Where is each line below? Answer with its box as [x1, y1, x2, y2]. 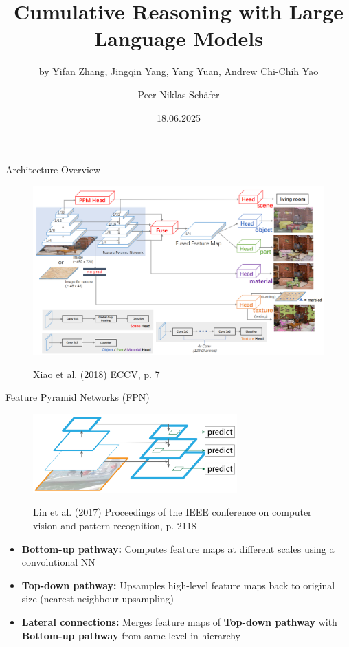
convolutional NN [21, 555, 95, 569]
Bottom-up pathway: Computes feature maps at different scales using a [21, 541, 335, 556]
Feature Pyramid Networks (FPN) [5, 390, 150, 404]
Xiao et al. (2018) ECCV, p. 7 [33, 366, 160, 381]
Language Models [93, 24, 263, 52]
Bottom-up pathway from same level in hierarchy [21, 628, 240, 642]
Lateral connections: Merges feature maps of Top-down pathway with [21, 614, 337, 628]
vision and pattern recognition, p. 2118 [33, 518, 196, 532]
